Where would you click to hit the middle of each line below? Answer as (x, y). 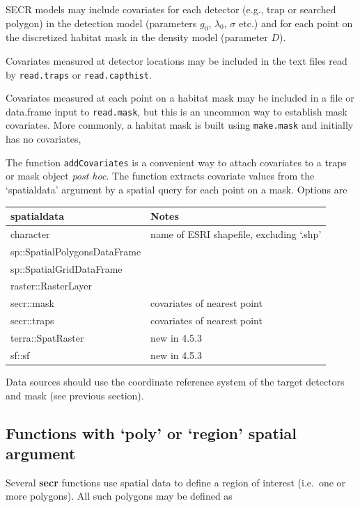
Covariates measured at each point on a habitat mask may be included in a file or (180, 98)
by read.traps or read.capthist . (79, 74)
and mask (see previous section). (75, 395)
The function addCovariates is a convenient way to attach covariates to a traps (176, 162)
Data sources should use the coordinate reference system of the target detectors (175, 381)
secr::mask (32, 303)
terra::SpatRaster (47, 337)
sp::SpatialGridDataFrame (66, 268)
